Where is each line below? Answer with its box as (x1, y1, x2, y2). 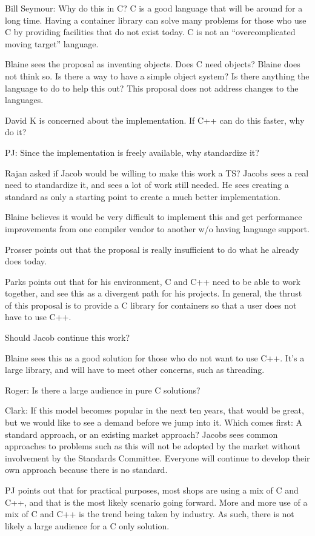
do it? (5, 126, 27, 138)
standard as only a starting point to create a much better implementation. (5, 190, 280, 203)
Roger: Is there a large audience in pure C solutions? (5, 383, 201, 396)
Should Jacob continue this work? (5, 331, 130, 344)
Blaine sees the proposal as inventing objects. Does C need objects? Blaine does (5, 58, 300, 70)
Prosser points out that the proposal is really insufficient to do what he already (5, 243, 299, 255)
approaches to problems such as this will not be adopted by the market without (5, 440, 300, 452)
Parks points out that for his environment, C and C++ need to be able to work (5, 275, 300, 287)
